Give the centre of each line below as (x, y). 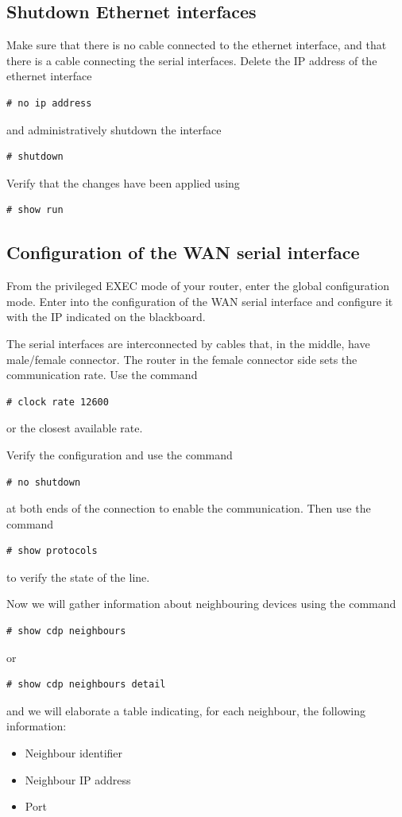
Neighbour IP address (78, 779)
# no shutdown (44, 482)
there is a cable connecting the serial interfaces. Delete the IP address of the (192, 60)
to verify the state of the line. (78, 577)
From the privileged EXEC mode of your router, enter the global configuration (198, 286)
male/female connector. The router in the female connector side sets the (182, 359)
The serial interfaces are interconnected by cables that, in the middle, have (188, 343)
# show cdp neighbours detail (86, 685)
